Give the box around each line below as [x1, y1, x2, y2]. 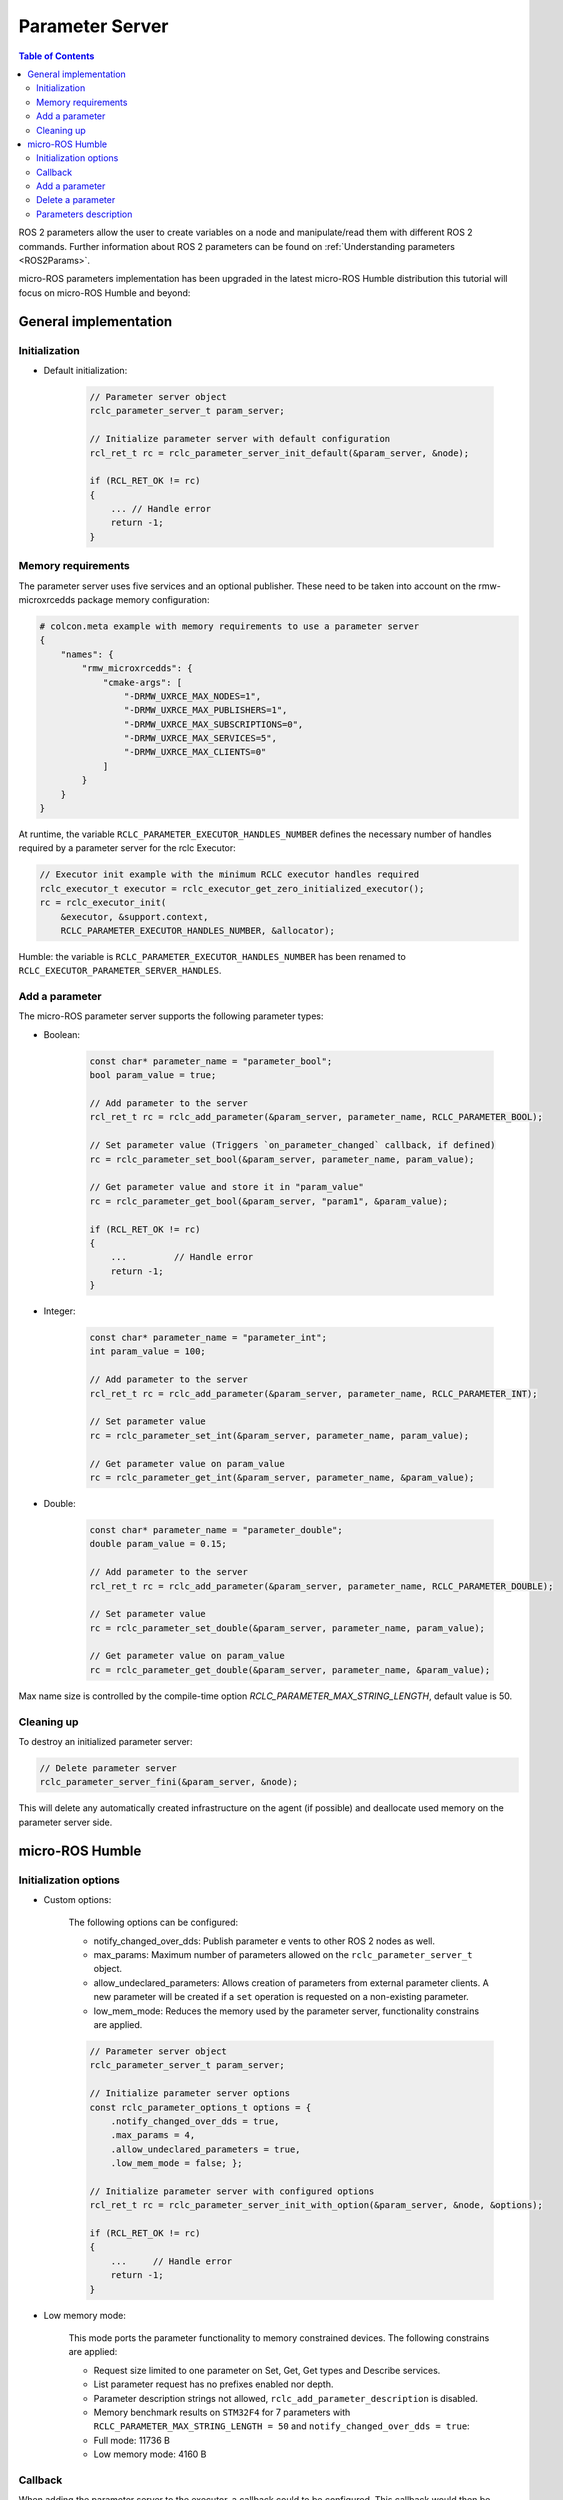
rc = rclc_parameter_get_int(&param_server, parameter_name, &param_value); [89, 1471, 475, 1483]
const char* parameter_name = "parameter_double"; [89, 1524, 344, 1535]
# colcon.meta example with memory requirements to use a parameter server [39, 620, 420, 632]
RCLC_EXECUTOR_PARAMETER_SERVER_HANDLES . [18, 965, 222, 977]
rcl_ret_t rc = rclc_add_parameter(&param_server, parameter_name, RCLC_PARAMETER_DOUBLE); [89, 1580, 554, 1592]
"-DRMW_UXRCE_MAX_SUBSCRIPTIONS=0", [123, 718, 304, 730]
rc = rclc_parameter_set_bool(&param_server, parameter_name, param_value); [89, 1153, 475, 1165]
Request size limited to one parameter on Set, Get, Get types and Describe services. [93, 2364, 441, 2376]
